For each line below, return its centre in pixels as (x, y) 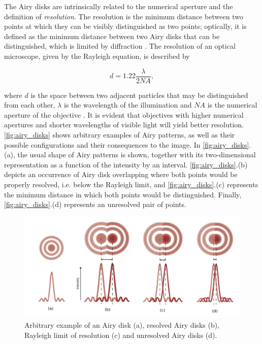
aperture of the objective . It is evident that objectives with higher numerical (124, 114)
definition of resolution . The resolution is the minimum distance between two (124, 16)
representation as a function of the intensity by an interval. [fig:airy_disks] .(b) (126, 164)
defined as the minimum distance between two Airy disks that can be (112, 36)
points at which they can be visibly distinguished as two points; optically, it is (125, 26)
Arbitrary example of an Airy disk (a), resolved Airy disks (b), (122, 324)
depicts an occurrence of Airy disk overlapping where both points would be (121, 174)
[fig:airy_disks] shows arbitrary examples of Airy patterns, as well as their (120, 134)
